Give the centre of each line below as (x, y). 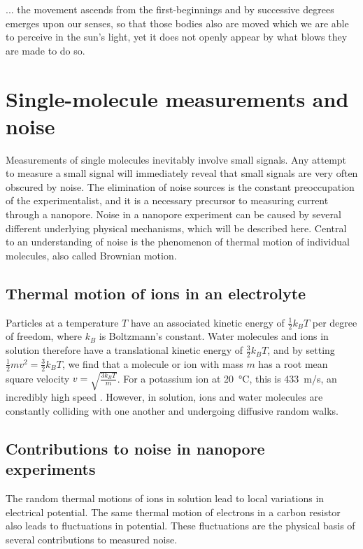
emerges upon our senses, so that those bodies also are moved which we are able (177, 23)
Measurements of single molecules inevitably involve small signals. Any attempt (176, 159)
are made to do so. (45, 50)
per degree (335, 322)
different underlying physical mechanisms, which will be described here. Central (176, 228)
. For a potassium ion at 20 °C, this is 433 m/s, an (227, 378)
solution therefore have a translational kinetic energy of (124, 350)
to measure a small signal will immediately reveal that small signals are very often (182, 173)
